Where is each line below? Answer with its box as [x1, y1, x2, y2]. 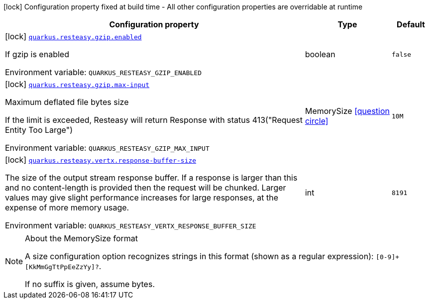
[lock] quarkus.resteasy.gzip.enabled [5, 31, 142, 41]
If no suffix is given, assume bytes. [25, 279, 155, 289]
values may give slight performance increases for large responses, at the [5, 193, 278, 202]
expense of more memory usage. [5, 202, 129, 212]
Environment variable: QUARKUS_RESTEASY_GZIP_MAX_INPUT [5, 143, 210, 153]
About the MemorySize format [25, 233, 138, 243]
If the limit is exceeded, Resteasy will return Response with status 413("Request [5, 115, 303, 125]
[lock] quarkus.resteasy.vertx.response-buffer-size [5, 155, 197, 165]
